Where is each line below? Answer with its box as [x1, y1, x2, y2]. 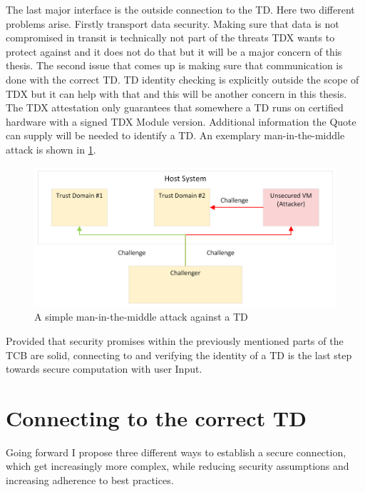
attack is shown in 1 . [6, 141, 96, 156]
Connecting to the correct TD [6, 403, 307, 432]
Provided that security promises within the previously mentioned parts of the [6, 333, 344, 348]
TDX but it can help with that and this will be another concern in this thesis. [6, 86, 347, 101]
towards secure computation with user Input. [6, 361, 202, 376]
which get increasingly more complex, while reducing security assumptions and [6, 458, 349, 473]
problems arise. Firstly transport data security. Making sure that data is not [6, 16, 339, 31]
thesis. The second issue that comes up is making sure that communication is [6, 58, 343, 73]
